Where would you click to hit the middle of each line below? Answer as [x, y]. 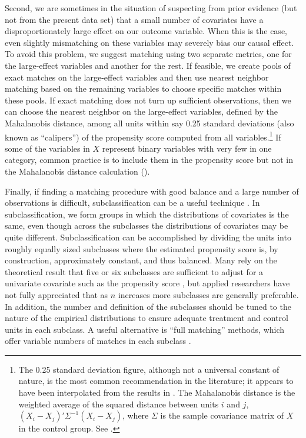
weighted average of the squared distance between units [119, 404]
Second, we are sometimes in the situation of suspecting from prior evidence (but [151, 8]
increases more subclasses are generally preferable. [208, 294]
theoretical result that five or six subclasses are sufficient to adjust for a [134, 271]
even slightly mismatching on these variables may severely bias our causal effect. [149, 42]
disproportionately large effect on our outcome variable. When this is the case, [146, 31]
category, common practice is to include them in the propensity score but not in [149, 160]
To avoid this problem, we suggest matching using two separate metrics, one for [148, 54]
